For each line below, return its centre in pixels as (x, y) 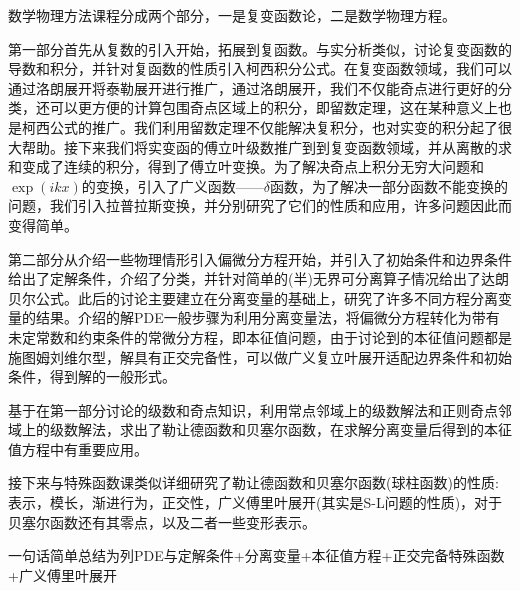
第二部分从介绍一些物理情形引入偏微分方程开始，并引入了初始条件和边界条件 (260, 258)
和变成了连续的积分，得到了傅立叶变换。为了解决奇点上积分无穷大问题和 (246, 166)
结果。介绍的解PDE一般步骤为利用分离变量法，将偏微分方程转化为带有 (267, 317)
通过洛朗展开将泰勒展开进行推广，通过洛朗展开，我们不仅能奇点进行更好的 (253, 87)
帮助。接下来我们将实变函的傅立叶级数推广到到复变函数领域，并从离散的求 (266, 146)
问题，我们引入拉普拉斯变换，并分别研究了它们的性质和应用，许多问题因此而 (260, 205)
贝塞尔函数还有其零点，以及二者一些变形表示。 (162, 521)
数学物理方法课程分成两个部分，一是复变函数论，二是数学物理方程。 (232, 15)
